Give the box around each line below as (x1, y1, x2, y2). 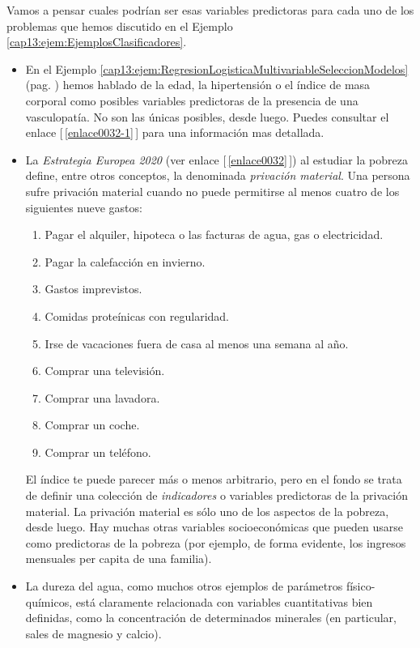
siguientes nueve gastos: (25, 198, 142, 215)
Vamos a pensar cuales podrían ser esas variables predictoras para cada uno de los (6, 2, 414, 18)
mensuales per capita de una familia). (25, 550, 212, 567)
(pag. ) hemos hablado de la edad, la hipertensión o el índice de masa (25, 76, 371, 93)
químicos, (25, 593, 73, 610)
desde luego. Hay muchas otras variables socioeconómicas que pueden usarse (25, 518, 403, 535)
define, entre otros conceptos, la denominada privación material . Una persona (25, 167, 410, 184)
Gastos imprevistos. (45, 280, 142, 297)
